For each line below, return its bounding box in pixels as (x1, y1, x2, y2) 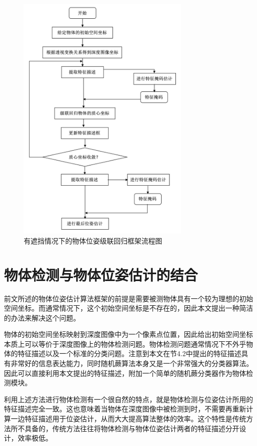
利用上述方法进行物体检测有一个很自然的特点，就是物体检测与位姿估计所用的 (4, 394, 253, 404)
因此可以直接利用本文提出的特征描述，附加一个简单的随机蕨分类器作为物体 (4, 367, 246, 378)
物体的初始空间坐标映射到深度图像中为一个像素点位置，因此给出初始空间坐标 (4, 329, 253, 339)
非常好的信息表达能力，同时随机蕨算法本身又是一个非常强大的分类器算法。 (10, 358, 253, 368)
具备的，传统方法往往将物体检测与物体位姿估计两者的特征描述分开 (24, 423, 239, 433)
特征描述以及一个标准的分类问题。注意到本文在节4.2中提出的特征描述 (17, 348, 241, 359)
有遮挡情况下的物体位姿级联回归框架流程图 (24, 235, 162, 245)
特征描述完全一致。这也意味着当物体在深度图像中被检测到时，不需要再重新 (4, 404, 246, 414)
